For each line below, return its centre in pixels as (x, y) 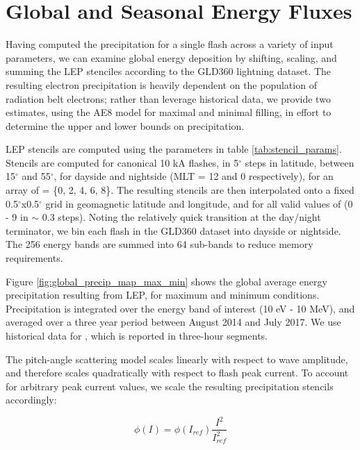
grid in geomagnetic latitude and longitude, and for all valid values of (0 (199, 203)
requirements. (34, 258)
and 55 (36, 176)
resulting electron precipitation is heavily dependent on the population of (161, 84)
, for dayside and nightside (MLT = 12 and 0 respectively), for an (194, 176)
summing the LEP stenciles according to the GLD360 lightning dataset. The (169, 71)
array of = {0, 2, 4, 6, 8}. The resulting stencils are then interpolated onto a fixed (180, 190)
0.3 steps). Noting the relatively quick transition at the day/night (181, 217)
